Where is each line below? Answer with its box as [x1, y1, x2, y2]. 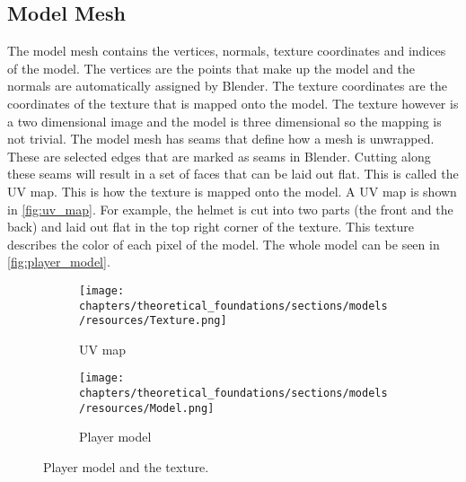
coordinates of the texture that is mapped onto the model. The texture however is [7, 93, 459, 112]
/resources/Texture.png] [79, 314, 227, 328]
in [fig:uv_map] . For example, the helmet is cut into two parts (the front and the [7, 199, 453, 218]
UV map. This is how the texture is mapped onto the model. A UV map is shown [7, 181, 457, 200]
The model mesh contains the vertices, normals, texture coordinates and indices [7, 41, 446, 60]
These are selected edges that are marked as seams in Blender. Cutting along [7, 146, 431, 165]
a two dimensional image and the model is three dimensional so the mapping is [7, 111, 442, 130]
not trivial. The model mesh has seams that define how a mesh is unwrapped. [7, 129, 435, 148]
